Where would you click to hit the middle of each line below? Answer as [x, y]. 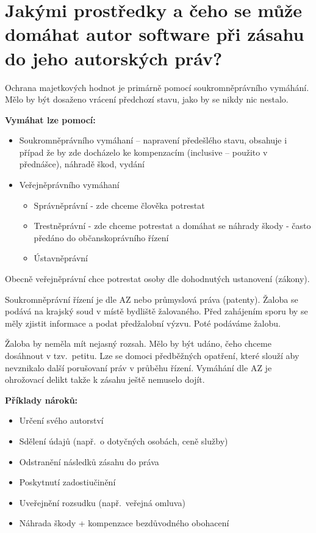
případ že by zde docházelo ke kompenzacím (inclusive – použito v [143, 152]
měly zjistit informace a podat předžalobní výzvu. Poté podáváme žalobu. [143, 323]
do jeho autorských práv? [114, 58]
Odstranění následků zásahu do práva [89, 461]
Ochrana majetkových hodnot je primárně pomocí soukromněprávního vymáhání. [157, 87]
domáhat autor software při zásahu [155, 34]
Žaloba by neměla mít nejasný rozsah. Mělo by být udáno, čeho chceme [138, 343]
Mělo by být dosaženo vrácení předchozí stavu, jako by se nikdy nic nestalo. [147, 99]
